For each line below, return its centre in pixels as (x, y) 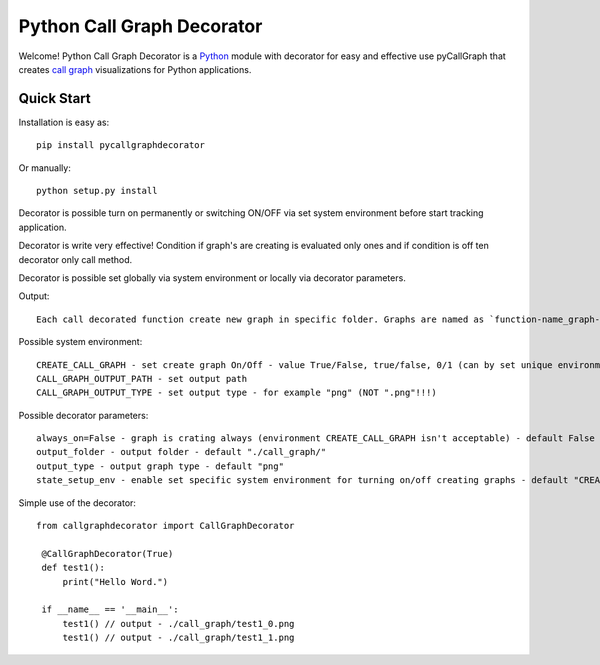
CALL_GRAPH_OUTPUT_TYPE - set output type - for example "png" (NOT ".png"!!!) (236, 393)
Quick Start (54, 98)
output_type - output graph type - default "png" (160, 466)
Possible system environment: (80, 342)
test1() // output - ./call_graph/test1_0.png (178, 623)
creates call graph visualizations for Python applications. (135, 69)
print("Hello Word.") (115, 581)
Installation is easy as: (64, 122)
